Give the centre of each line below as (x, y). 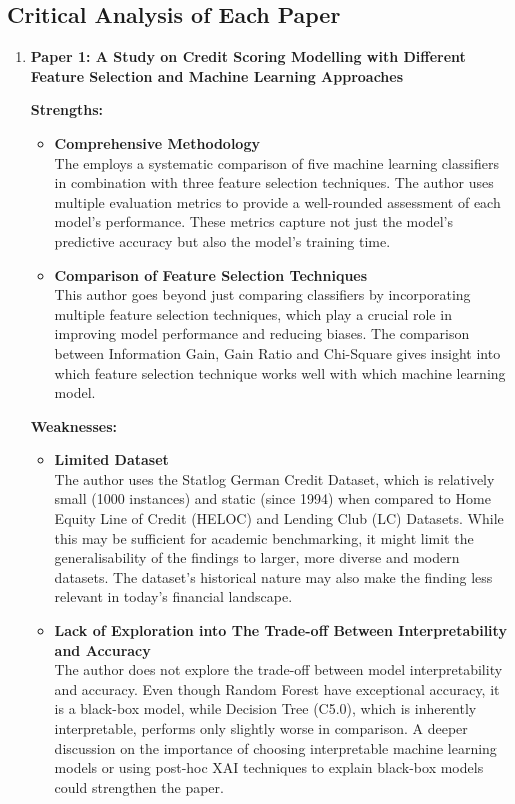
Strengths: (67, 109)
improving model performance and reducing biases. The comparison (262, 333)
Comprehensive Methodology (157, 142)
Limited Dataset (111, 459)
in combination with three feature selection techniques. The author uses (274, 182)
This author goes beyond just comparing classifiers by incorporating (262, 294)
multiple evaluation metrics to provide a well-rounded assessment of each (277, 201)
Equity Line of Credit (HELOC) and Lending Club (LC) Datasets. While (279, 518)
